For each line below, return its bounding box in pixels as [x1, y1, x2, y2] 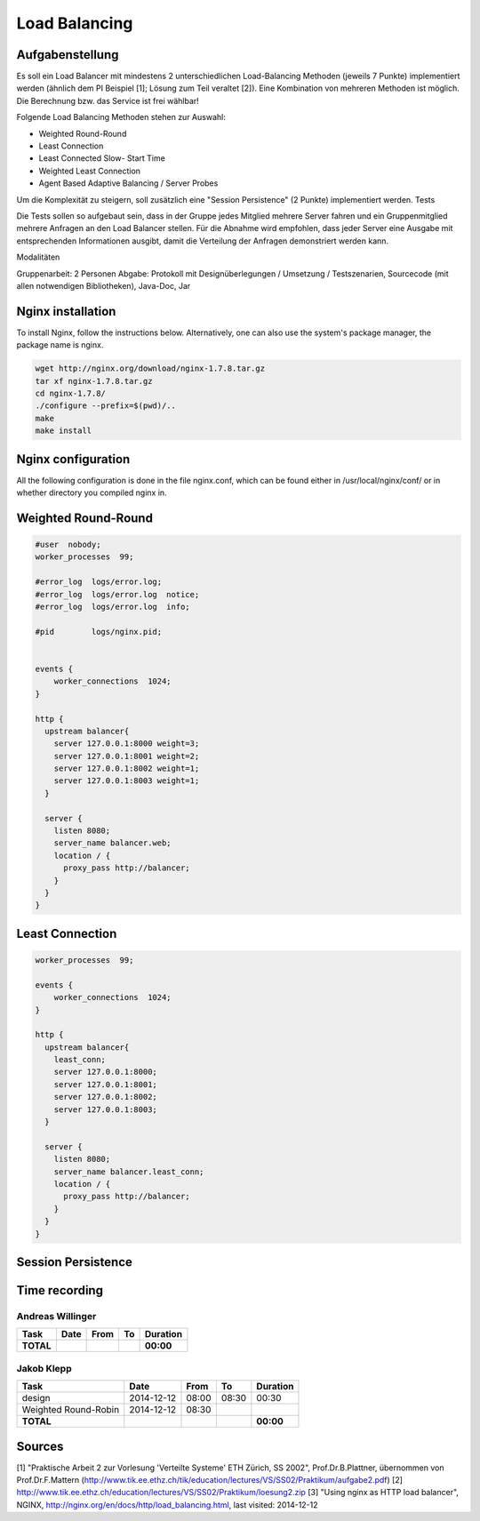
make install [35, 426, 92, 436]
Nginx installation [16, 303, 116, 319]
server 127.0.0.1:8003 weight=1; [53, 776, 200, 786]
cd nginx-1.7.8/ [35, 388, 107, 398]
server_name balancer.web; [53, 838, 172, 848]
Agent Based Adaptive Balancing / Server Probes [38, 178, 219, 188]
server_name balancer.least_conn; [53, 1166, 204, 1177]
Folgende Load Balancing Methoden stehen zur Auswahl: [16, 112, 226, 123]
